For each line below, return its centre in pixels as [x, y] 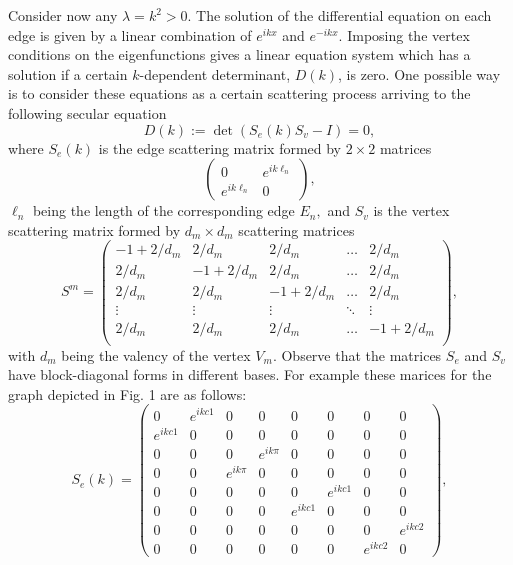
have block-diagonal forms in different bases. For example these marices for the [250, 374]
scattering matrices [296, 229]
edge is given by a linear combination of [130, 34]
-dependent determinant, [215, 73]
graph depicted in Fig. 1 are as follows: [127, 393]
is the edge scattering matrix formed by [220, 147]
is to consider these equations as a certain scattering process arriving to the [239, 93]
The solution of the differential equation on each [344, 15]
